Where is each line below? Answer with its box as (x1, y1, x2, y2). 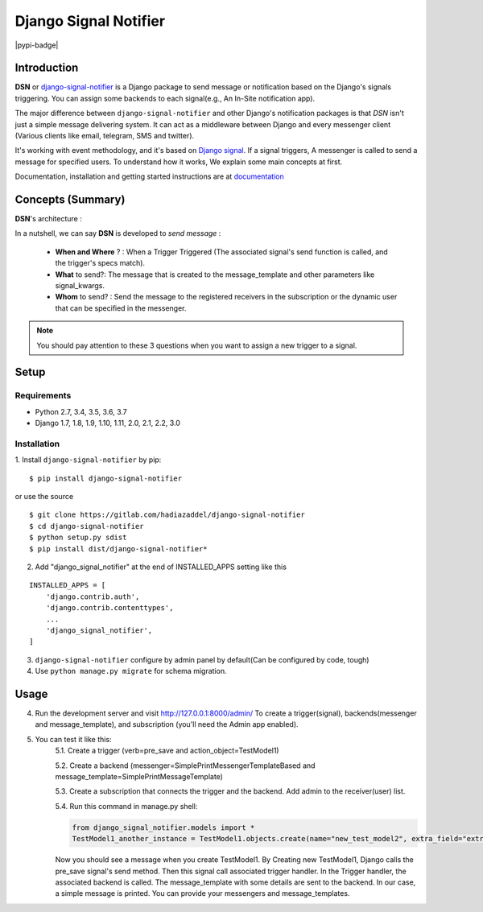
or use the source (14, 492, 74, 501)
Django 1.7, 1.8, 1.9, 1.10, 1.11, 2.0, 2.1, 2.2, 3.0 (35, 419, 181, 428)
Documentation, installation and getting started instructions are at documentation (14, 171, 285, 181)
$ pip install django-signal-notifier (29, 473, 183, 483)
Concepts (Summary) (14, 193, 126, 206)
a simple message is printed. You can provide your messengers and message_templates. (55, 889, 350, 898)
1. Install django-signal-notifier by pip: (14, 455, 162, 464)
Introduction (14, 61, 79, 75)
